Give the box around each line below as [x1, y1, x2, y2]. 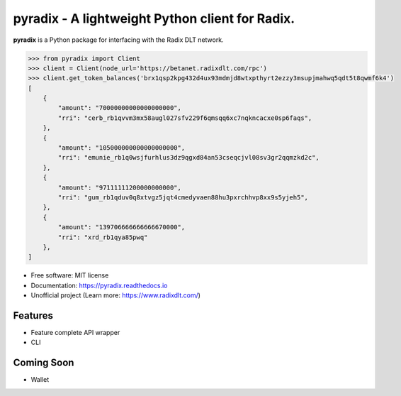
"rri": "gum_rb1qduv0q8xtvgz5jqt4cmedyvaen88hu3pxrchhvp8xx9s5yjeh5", [57, 194, 308, 202]
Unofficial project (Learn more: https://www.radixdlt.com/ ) [30, 291, 201, 299]
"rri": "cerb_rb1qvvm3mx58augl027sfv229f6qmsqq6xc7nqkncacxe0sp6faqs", [57, 114, 312, 122]
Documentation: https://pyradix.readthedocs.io [30, 281, 168, 290]
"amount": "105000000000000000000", [57, 144, 186, 152]
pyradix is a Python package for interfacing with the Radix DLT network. [13, 35, 224, 44]
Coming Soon [13, 357, 74, 369]
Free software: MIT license [30, 271, 109, 280]
